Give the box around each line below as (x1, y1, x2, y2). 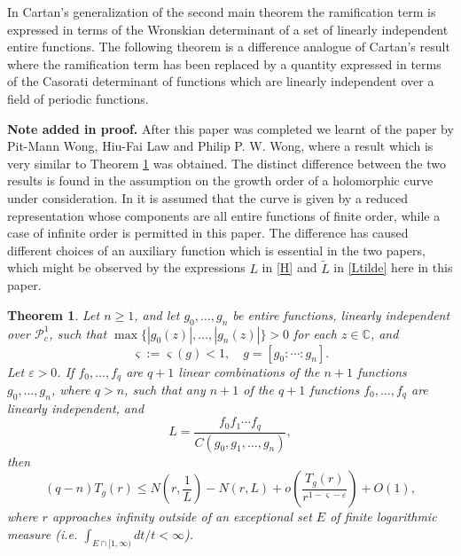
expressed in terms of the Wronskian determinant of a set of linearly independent (7, 20, 449, 38)
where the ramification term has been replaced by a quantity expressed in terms (7, 54, 441, 73)
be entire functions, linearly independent (232, 305, 450, 324)
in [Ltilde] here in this (333, 258, 453, 277)
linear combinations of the (178, 362, 320, 380)
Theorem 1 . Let (7, 305, 100, 324)
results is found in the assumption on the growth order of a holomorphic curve (7, 171, 434, 190)
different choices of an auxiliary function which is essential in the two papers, (7, 240, 426, 259)
